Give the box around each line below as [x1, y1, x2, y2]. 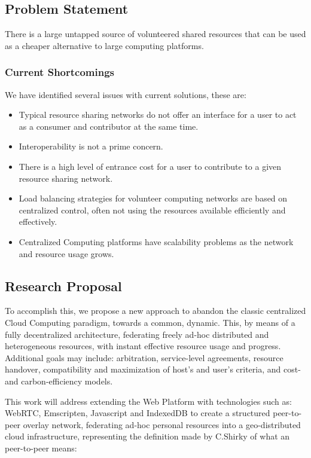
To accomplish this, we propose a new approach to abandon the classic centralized [5, 304, 306, 317]
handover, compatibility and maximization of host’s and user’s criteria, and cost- [5, 363, 301, 375]
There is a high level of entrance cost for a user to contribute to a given [19, 160, 282, 172]
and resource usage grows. [19, 247, 114, 259]
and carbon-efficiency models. [5, 374, 113, 387]
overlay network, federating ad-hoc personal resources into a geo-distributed [23, 418, 301, 430]
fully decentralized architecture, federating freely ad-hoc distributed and [5, 328, 269, 340]
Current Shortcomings [5, 65, 115, 80]
